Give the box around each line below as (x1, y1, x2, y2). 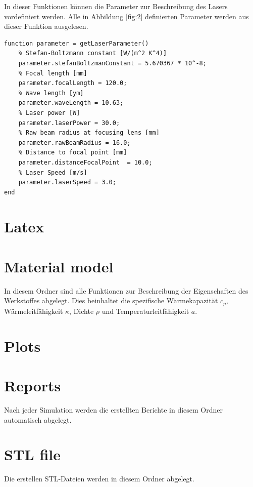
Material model (4, 256, 114, 276)
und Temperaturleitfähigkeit (102, 305, 189, 316)
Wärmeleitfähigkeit (4, 305, 63, 316)
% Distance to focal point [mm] (18, 149, 127, 156)
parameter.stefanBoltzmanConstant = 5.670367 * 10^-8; (18, 59, 207, 67)
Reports (4, 375, 61, 395)
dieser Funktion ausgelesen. (4, 21, 88, 31)
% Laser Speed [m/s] (18, 169, 87, 176)
